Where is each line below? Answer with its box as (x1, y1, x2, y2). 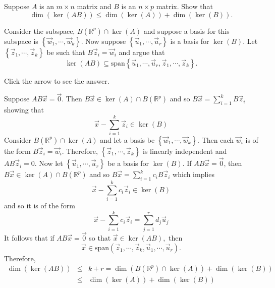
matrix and (77, 1, 112, 11)
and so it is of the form (4, 200, 75, 211)
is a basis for (170, 35, 209, 46)
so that (89, 233, 111, 243)
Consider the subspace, (4, 25, 75, 36)
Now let (39, 158, 63, 168)
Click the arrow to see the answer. (4, 75, 109, 86)
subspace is (4, 35, 38, 46)
